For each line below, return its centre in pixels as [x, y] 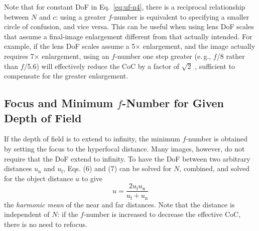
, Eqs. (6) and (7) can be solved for [117, 168]
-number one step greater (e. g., [163, 56]
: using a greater [81, 16]
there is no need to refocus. [46, 224]
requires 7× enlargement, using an [57, 56]
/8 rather [231, 56]
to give [92, 178]
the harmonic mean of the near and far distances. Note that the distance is [119, 204]
